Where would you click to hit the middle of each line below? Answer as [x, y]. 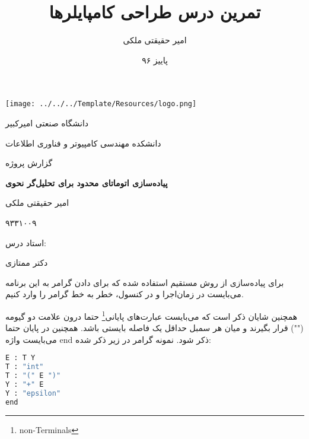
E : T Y [20, 358]
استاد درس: [26, 242]
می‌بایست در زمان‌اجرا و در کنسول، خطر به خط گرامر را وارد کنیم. [125, 294]
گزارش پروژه [29, 163]
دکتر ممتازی [27, 263]
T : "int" [25, 367]
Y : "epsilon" [33, 393]
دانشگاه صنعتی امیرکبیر [47, 123]
